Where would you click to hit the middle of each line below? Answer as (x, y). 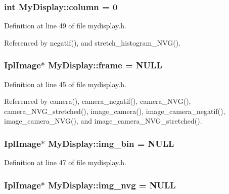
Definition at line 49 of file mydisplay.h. (65, 26)
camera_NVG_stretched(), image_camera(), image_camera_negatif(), (115, 111)
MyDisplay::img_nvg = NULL (112, 185)
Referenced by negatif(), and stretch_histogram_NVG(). (93, 42)
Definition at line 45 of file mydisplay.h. (65, 84)
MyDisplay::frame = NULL (105, 65)
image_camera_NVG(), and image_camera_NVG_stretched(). (103, 121)
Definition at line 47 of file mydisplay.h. (65, 162)
